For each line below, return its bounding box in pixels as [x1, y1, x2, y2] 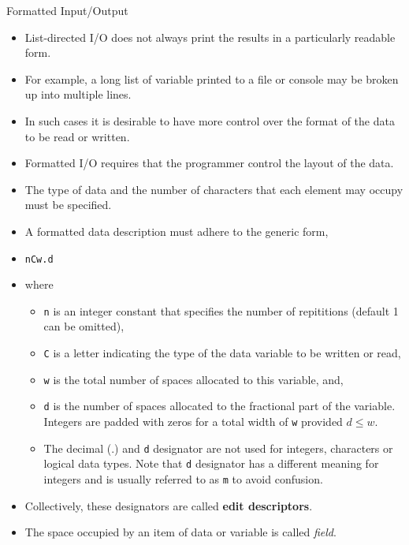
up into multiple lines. [24, 86, 132, 103]
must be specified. [24, 196, 112, 213]
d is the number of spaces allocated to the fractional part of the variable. [43, 398, 396, 414]
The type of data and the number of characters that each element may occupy [24, 181, 403, 197]
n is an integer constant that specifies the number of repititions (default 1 [43, 302, 399, 319]
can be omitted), [43, 318, 125, 334]
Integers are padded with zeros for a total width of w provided [43, 413, 343, 429]
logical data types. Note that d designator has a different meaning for [43, 455, 379, 472]
